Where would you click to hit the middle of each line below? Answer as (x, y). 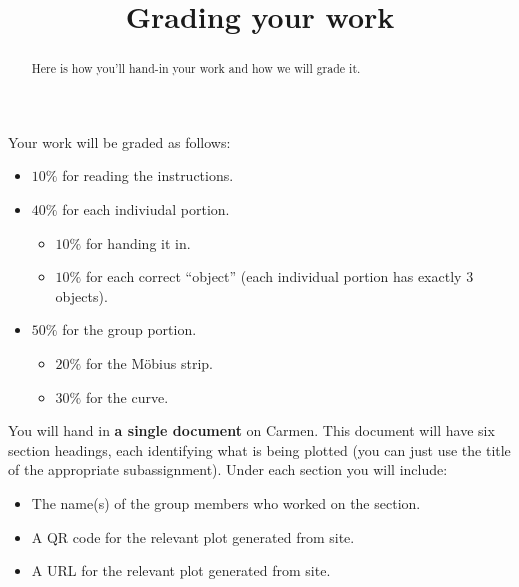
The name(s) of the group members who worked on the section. (226, 502)
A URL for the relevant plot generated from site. (181, 570)
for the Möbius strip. (149, 362)
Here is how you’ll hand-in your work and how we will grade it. (196, 68)
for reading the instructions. (148, 175)
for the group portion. (129, 329)
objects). (81, 295)
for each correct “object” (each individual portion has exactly (273, 276)
